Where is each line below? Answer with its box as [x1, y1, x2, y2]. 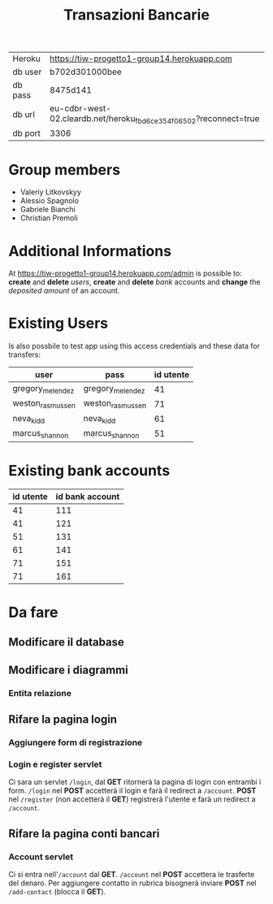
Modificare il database [8, 636, 124, 650]
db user [12, 67, 42, 78]
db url [12, 108, 35, 120]
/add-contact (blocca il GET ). [8, 887, 106, 897]
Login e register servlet [8, 758, 102, 770]
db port [12, 128, 41, 139]
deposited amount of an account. [8, 286, 120, 296]
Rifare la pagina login [8, 713, 118, 727]
